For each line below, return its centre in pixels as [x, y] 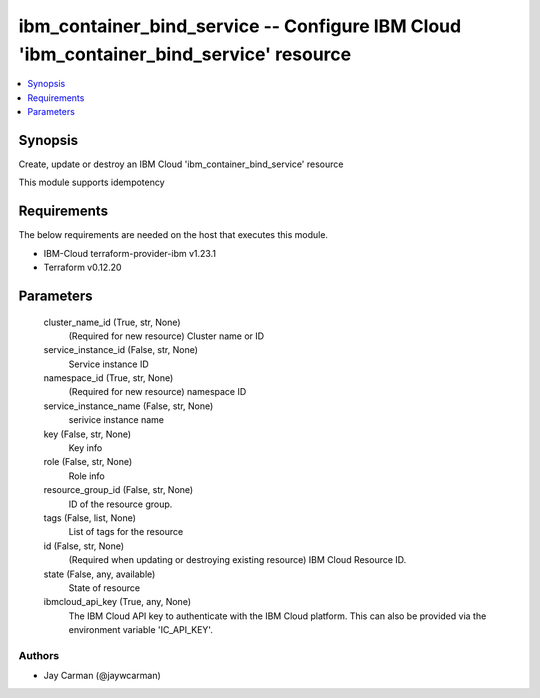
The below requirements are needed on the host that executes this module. [173, 235]
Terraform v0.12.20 [82, 267]
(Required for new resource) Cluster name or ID [166, 336]
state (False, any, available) [99, 574]
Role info [86, 476]
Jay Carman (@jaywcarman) [102, 676]
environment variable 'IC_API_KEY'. [141, 630]
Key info [85, 448]
